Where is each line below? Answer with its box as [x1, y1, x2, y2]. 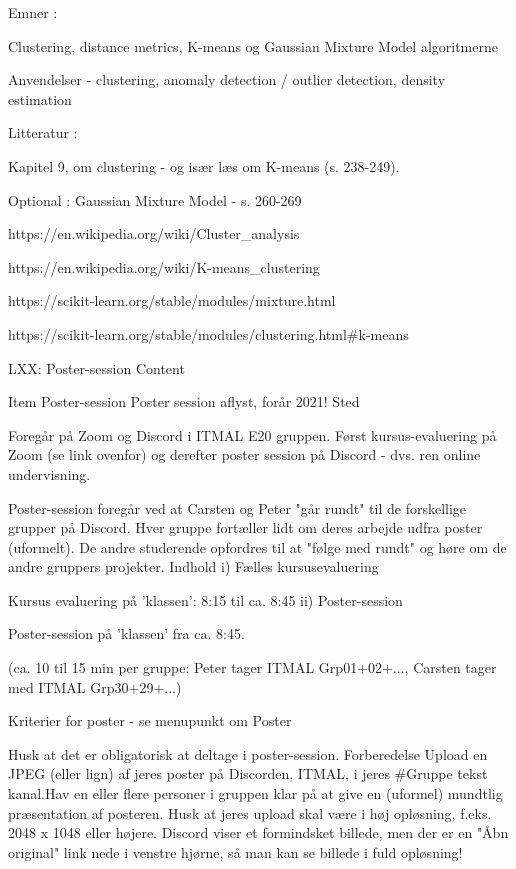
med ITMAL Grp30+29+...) [8, 676, 182, 697]
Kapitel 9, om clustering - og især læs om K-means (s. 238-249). [8, 155, 400, 176]
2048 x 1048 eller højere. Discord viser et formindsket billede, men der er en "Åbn [8, 822, 509, 843]
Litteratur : [8, 122, 78, 143]
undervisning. [8, 463, 91, 484]
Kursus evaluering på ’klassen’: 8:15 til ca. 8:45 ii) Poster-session [8, 589, 403, 610]
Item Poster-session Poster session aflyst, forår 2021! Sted [8, 391, 360, 412]
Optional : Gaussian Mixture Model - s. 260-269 [8, 189, 302, 210]
